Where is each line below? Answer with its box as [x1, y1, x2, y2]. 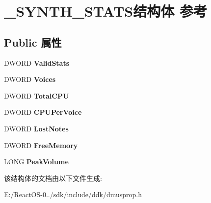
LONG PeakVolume [4, 156, 69, 167]
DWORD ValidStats [4, 57, 70, 68]
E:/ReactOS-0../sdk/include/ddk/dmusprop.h [4, 189, 142, 200]
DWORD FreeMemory [4, 140, 78, 150]
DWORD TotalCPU [4, 90, 69, 101]
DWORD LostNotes [4, 123, 69, 133]
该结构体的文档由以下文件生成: [4, 173, 102, 183]
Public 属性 [4, 34, 62, 50]
